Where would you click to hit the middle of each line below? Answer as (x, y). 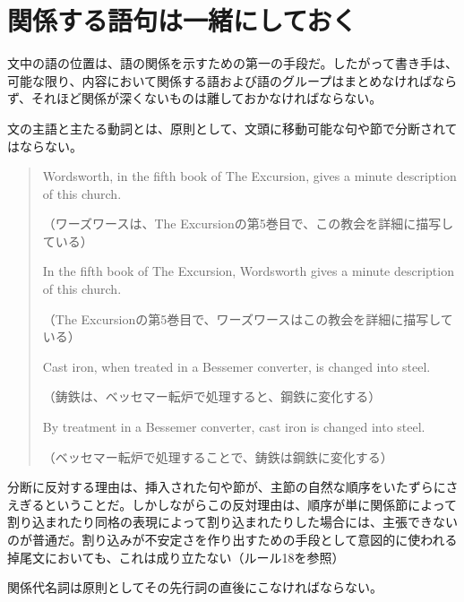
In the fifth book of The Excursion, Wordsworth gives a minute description (248, 271)
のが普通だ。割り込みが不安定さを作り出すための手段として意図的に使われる (232, 539)
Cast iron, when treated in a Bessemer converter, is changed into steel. (236, 366)
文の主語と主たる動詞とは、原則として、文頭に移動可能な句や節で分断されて (232, 128)
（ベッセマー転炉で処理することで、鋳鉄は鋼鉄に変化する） (218, 456)
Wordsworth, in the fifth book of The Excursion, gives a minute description (249, 176)
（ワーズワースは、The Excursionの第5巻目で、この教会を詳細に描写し (248, 224)
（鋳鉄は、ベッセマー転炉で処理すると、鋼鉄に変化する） (212, 396)
